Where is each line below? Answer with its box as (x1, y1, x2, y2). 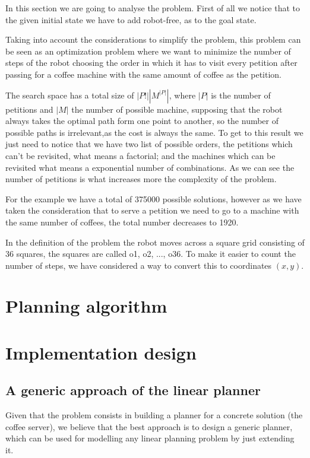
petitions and (5, 103, 53, 115)
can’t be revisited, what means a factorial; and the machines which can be (5, 149, 276, 161)
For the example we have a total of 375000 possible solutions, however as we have (5, 192, 302, 205)
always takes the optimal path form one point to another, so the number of (5, 114, 279, 127)
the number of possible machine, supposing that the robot (71, 103, 283, 115)
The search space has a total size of (5, 88, 134, 101)
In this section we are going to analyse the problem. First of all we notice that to (5, 2, 300, 14)
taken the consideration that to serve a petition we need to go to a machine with (5, 204, 299, 217)
